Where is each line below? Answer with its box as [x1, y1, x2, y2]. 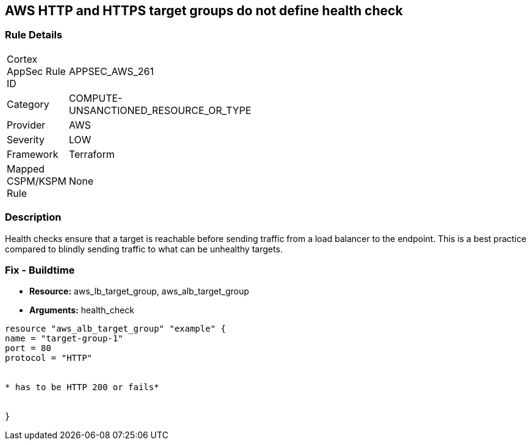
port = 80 [5, 343, 51, 354]
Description [5, 211, 62, 224]
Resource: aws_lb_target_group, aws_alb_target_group [29, 286, 249, 297]
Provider [7, 118, 46, 131]
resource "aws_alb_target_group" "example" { [5, 324, 226, 334]
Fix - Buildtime [5, 263, 75, 276]
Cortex [7, 52, 38, 65]
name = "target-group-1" [5, 333, 123, 344]
